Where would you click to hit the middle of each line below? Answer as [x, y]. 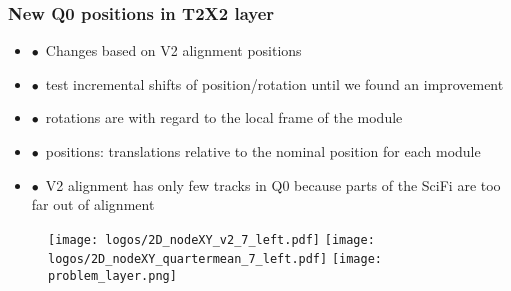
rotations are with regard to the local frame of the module [224, 117]
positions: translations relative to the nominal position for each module [263, 151]
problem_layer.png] [112, 276]
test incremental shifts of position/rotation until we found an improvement [274, 83]
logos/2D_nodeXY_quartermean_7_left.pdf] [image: [215, 259]
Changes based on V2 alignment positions [173, 50]
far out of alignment [93, 204]
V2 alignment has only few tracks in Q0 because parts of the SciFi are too [273, 184]
